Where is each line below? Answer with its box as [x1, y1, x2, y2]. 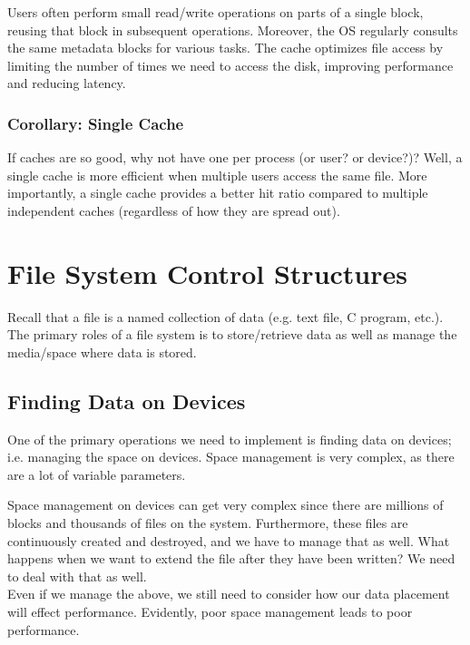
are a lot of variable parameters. [7, 464, 186, 484]
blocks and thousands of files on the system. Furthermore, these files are [7, 513, 408, 533]
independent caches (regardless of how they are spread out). [7, 200, 340, 220]
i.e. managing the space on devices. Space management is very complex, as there [7, 447, 455, 466]
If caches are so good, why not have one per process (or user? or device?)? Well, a [7, 148, 463, 167]
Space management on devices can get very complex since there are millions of [7, 495, 444, 514]
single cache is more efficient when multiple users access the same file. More [7, 165, 427, 184]
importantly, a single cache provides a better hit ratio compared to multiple [7, 183, 428, 202]
